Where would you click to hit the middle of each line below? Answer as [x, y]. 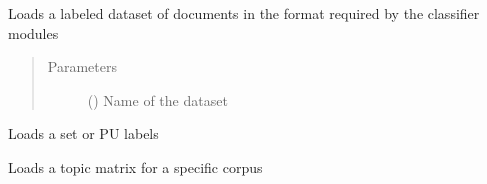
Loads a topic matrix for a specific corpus [135, 166]
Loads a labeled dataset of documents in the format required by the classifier [244, 13]
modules [33, 32]
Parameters [82, 66]
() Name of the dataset [157, 99]
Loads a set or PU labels [83, 133]
